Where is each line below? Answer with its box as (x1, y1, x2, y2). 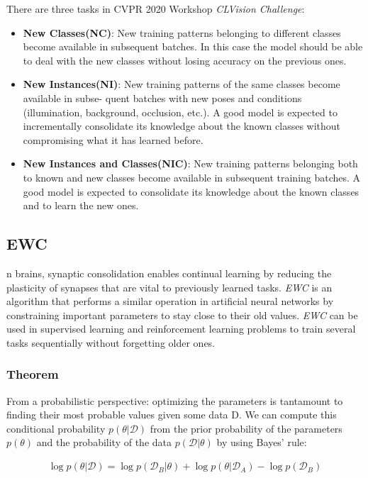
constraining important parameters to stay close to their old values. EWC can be (6, 307, 358, 322)
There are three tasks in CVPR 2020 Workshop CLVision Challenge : (6, 1, 305, 16)
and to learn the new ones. (23, 198, 139, 213)
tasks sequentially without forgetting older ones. (6, 335, 216, 350)
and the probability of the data (36, 435, 172, 450)
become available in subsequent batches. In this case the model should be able (23, 39, 363, 54)
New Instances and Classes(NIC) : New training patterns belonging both (23, 156, 358, 171)
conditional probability (6, 421, 106, 435)
